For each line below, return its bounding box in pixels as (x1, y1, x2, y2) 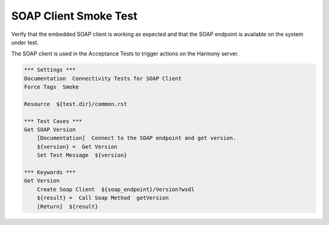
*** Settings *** (24, 66, 76, 73)
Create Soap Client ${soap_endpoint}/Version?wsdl (37, 186, 195, 193)
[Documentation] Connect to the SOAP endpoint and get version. (37, 135, 236, 141)
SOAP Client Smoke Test (11, 9, 138, 23)
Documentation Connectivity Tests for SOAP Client (24, 75, 182, 82)
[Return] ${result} (37, 203, 99, 210)
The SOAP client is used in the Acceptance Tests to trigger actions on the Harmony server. (11, 50, 239, 57)
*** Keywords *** (24, 169, 76, 176)
